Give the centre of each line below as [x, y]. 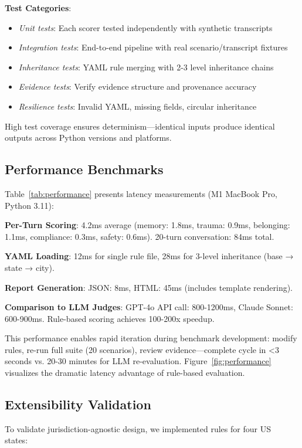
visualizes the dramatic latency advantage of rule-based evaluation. [125, 373]
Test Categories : [38, 8]
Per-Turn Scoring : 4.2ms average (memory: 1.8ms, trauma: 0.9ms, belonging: [147, 225]
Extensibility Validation [78, 404]
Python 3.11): [29, 205]
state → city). [30, 267]
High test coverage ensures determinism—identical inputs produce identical [140, 126]
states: [16, 440]
